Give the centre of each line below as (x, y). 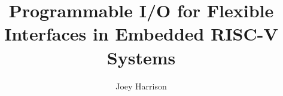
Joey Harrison (141, 86)
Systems (141, 57)
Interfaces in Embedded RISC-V (141, 34)
